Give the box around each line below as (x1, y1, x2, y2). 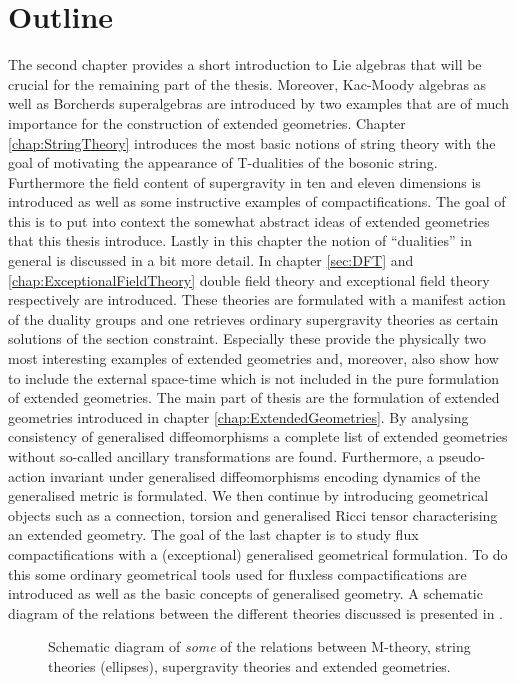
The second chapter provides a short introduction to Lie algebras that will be (8, 54, 482, 75)
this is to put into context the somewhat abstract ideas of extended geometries (8, 210, 490, 231)
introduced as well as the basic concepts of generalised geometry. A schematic (8, 583, 483, 604)
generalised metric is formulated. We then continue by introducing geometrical (8, 485, 489, 506)
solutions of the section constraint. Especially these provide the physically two (8, 328, 486, 349)
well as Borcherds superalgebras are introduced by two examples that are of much (8, 93, 509, 114)
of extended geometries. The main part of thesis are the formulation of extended (8, 387, 500, 408)
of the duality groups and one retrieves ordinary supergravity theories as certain (8, 308, 499, 329)
